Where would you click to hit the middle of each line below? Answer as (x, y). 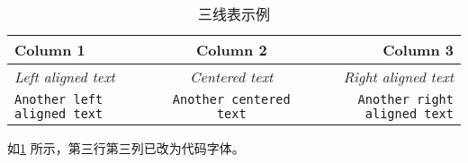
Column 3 (418, 50)
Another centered (231, 99)
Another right (405, 99)
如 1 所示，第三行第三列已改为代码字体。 (126, 148)
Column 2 (231, 50)
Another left (59, 99)
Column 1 (50, 50)
